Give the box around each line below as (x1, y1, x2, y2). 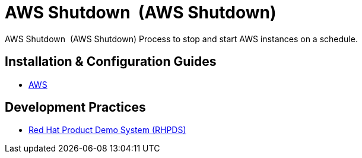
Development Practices (5, 100, 146, 115)
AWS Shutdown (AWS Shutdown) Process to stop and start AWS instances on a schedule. (5, 33, 358, 44)
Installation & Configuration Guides (5, 54, 217, 69)
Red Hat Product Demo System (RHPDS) (28, 125, 186, 135)
